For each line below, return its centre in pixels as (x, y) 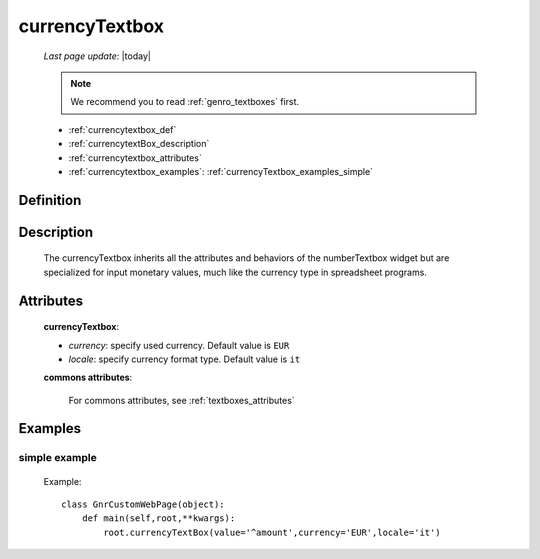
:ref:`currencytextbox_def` (122, 129)
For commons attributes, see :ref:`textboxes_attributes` (181, 400)
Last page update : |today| (97, 56)
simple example (57, 458)
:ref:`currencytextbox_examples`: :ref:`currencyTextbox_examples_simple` (221, 171)
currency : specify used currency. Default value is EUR (179, 345)
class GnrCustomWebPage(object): (143, 504)
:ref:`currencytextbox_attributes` (135, 157)
